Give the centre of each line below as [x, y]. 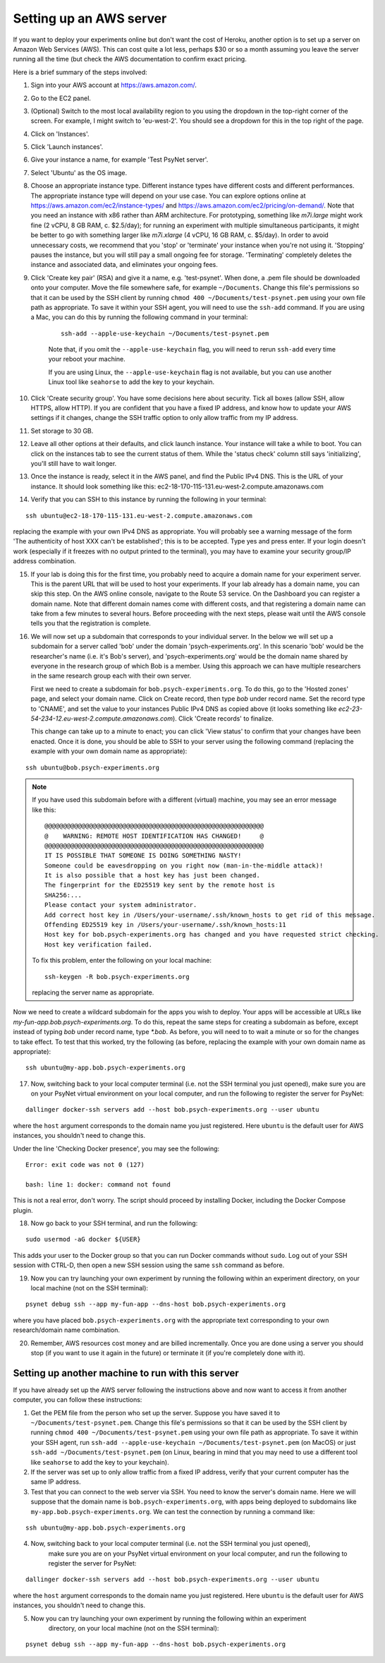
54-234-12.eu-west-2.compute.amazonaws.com [102, 718]
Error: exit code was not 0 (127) [85, 1165]
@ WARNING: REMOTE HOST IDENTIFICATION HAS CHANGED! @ [154, 836]
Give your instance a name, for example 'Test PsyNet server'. [120, 160]
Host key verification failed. [99, 944]
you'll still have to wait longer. [74, 463]
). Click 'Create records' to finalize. [223, 718]
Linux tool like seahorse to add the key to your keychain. [132, 382]
